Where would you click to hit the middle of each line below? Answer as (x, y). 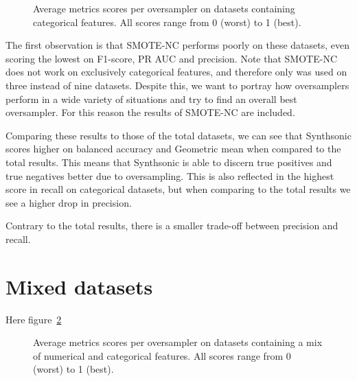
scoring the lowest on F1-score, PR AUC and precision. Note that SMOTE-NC (171, 58)
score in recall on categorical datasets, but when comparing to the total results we (178, 189)
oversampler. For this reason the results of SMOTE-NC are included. (150, 112)
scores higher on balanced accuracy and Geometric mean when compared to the (173, 149)
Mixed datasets (79, 286)
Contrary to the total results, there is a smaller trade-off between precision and (172, 226)
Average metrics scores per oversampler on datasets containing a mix (178, 342)
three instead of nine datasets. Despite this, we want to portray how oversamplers (177, 85)
